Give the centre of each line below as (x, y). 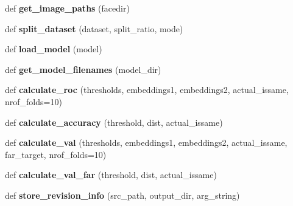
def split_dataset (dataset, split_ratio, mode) (94, 28)
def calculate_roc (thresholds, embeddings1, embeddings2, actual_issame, (147, 90)
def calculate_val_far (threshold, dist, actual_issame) (111, 175)
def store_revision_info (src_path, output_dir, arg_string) (122, 195)
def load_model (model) (54, 49)
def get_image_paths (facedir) (67, 8)
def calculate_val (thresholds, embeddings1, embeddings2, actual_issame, (146, 142)
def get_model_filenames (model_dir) (83, 69)
